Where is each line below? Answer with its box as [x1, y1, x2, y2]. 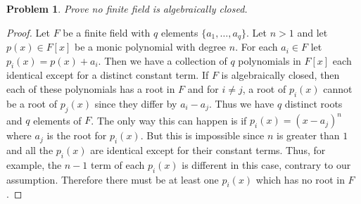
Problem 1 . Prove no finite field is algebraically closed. [6, 1, 248, 15]
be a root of [6, 96, 57, 110]
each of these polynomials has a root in [6, 82, 175, 96]
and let [297, 25, 328, 39]
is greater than [276, 128, 340, 143]
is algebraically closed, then [221, 68, 340, 82]
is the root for [46, 128, 107, 143]
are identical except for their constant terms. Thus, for [90, 142, 326, 157]
